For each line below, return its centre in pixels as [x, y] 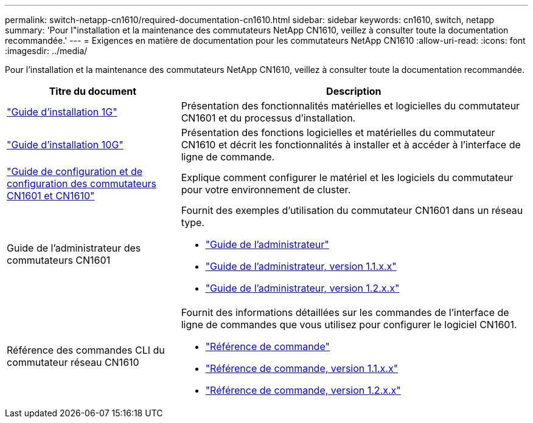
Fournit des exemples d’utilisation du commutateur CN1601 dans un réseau [352, 210]
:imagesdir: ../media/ [46, 51]
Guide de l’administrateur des [74, 248]
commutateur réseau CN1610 [73, 362]
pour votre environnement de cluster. [266, 190]
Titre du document [93, 91]
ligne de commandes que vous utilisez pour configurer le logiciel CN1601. [349, 325]
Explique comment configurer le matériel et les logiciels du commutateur [347, 177]
